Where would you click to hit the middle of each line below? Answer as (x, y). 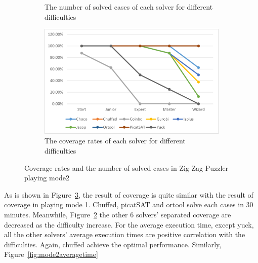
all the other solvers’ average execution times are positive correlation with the (125, 234)
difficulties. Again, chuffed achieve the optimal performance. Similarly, (113, 244)
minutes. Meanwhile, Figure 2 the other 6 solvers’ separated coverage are (118, 214)
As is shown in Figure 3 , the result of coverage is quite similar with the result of (129, 194)
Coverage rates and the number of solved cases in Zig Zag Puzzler (126, 167)
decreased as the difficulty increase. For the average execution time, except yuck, (129, 224)
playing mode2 (47, 178)
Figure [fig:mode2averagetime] (51, 254)
